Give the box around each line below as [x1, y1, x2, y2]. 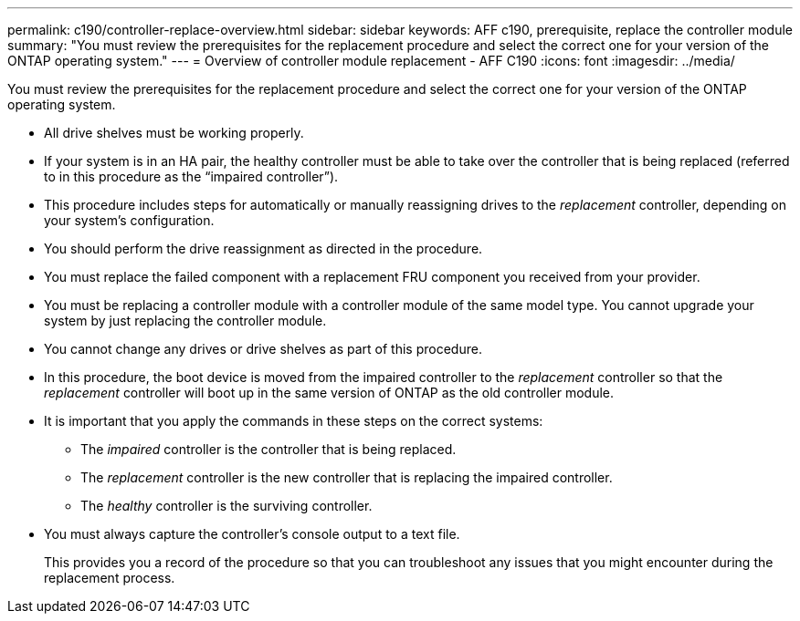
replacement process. [44, 570, 175, 585]
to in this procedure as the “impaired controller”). [44, 169, 339, 184]
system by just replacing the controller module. [44, 313, 327, 328]
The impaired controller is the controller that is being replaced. [80, 441, 457, 457]
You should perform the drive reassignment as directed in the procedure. [44, 241, 483, 256]
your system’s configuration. [44, 212, 215, 228]
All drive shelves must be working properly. [44, 125, 304, 140]
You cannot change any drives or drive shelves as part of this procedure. [44, 341, 482, 357]
